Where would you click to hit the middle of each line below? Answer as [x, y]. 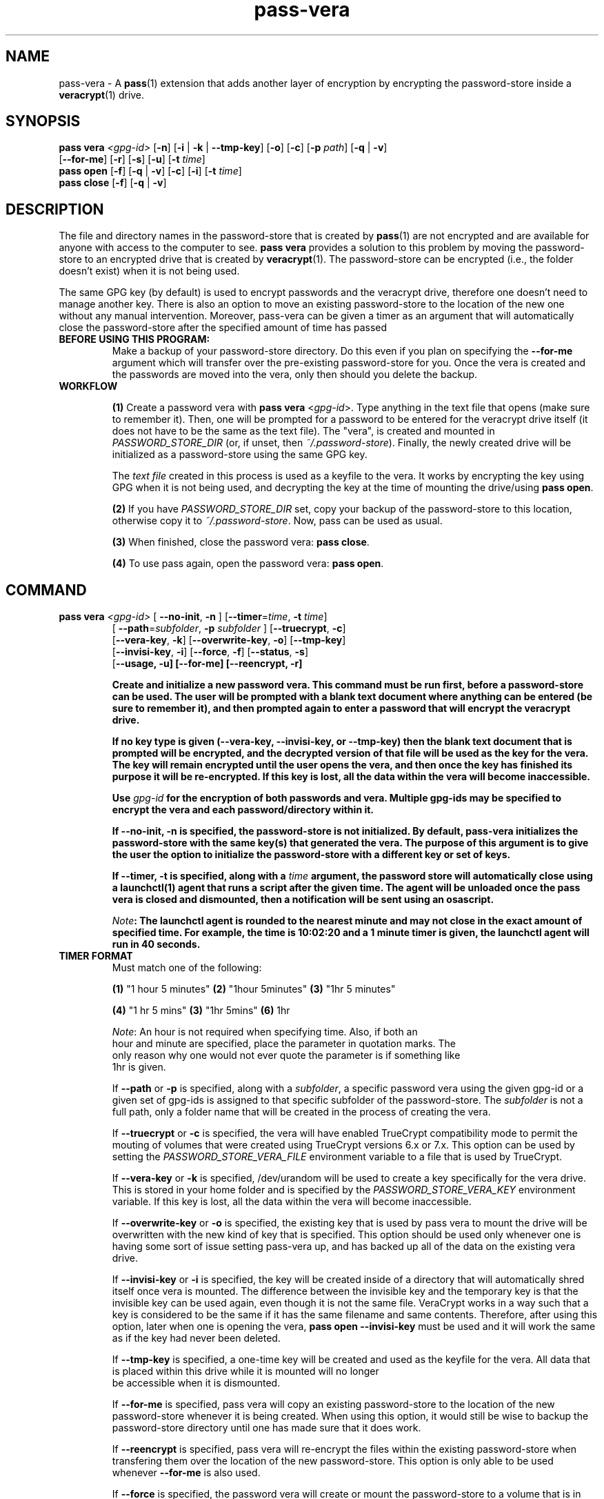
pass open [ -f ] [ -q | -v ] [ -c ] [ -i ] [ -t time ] [150, 171]
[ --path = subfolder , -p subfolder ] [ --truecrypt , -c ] [229, 628]
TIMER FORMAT [96, 956]
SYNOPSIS [43, 121]
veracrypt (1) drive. [102, 95]
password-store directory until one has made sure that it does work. [266, 1428]
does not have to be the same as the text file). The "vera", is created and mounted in [303, 431]
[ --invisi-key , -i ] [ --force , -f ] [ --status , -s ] [210, 652]
